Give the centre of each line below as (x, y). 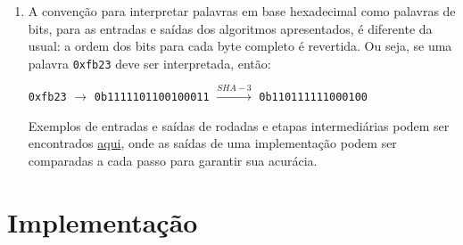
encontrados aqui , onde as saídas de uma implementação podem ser (212, 143)
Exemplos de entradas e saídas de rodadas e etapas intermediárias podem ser (239, 125)
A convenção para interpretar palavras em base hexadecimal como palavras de (242, 11)
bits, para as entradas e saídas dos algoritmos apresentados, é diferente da (230, 28)
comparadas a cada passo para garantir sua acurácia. (173, 161)
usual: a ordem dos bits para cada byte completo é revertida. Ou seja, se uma (240, 46)
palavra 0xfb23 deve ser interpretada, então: (149, 63)
